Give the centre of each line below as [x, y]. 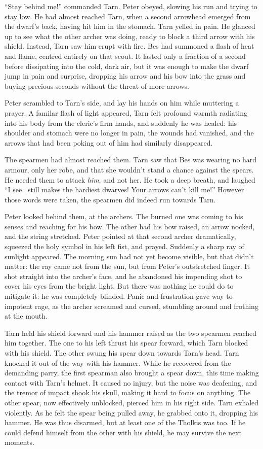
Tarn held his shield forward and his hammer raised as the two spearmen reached [131, 333]
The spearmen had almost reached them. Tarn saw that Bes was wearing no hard [131, 160]
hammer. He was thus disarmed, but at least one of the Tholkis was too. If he [125, 422]
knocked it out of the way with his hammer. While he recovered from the [118, 362]
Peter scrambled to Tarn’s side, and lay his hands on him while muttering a [122, 103]
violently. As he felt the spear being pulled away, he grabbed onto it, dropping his [131, 412]
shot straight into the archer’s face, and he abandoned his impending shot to [123, 276]
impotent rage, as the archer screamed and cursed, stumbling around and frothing [131, 306]
